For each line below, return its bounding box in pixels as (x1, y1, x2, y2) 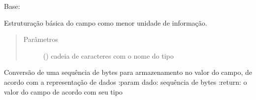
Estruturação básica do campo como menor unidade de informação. (4, 17, 207, 28)
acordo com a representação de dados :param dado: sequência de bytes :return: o (4, 76, 247, 87)
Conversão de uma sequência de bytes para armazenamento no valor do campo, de (4, 67, 252, 77)
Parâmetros (23, 34, 58, 44)
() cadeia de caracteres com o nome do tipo (43, 50, 174, 61)
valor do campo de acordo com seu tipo (4, 86, 123, 97)
